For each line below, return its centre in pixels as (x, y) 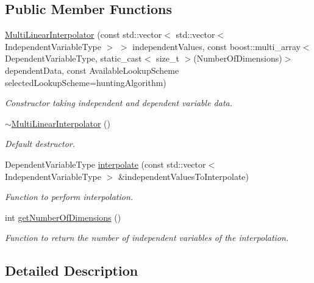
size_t (168, 58)
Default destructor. (40, 144)
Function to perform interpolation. (69, 197)
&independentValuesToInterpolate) (183, 176)
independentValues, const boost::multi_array (216, 46)
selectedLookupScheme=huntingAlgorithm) (86, 82)
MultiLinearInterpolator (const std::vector (84, 34)
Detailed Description (72, 270)
